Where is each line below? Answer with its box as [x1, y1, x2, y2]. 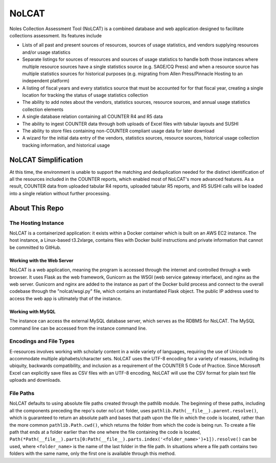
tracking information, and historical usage [22, 142, 110, 148]
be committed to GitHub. [9, 244, 61, 250]
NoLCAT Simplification [9, 155, 83, 164]
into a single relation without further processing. [9, 190, 111, 196]
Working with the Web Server [9, 257, 74, 263]
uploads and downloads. [9, 377, 61, 383]
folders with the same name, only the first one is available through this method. [9, 450, 176, 457]
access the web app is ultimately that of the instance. [9, 295, 122, 302]
